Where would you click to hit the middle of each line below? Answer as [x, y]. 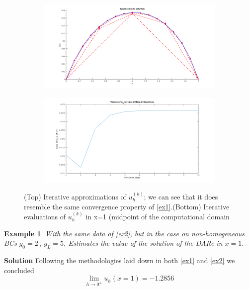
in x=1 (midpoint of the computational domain [158, 216]
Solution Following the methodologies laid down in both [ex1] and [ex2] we [120, 260]
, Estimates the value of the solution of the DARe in [143, 243]
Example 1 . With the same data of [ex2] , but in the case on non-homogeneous [124, 233]
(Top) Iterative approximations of [75, 196]
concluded [19, 270]
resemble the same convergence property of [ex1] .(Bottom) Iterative [127, 206]
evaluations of [45, 216]
